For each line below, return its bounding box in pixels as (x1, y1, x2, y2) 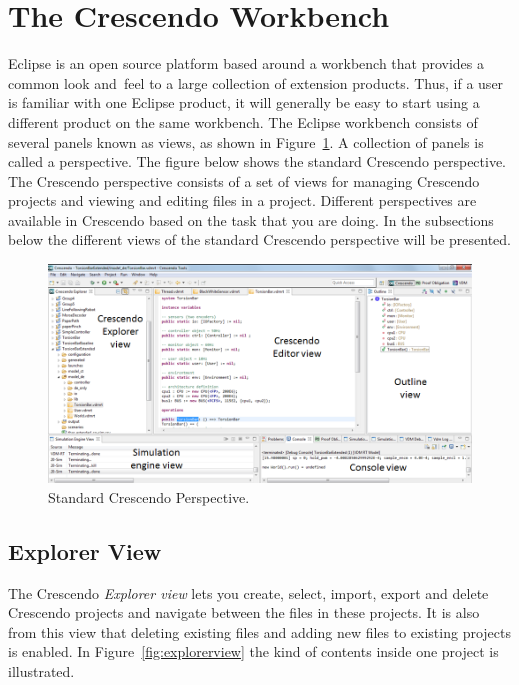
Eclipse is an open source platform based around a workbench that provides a (8, 53, 485, 74)
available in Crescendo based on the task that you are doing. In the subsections (8, 209, 494, 230)
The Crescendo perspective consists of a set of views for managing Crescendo (8, 170, 480, 191)
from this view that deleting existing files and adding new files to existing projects (8, 621, 511, 642)
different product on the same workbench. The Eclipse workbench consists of (8, 111, 478, 132)
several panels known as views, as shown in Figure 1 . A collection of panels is (8, 131, 484, 152)
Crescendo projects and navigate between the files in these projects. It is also (8, 602, 480, 623)
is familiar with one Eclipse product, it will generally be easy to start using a (8, 92, 480, 113)
